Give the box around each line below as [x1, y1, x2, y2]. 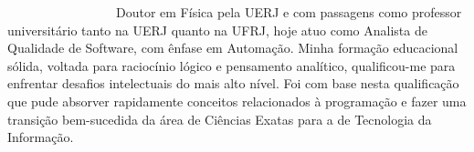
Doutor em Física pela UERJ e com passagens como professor [115, 3, 462, 21]
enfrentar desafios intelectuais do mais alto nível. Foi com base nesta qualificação [7, 74, 459, 93]
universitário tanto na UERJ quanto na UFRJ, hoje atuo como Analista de [7, 20, 427, 39]
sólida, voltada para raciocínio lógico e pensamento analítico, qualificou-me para [7, 56, 456, 75]
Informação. [7, 127, 74, 147]
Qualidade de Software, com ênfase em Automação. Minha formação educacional [7, 38, 458, 57]
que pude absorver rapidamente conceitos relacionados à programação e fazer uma [7, 91, 467, 110]
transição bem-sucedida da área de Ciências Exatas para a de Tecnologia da [7, 109, 432, 128]
